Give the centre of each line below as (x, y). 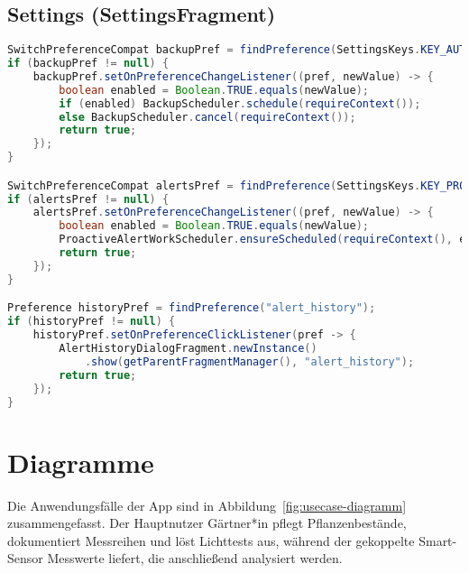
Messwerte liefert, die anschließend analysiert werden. (195, 558)
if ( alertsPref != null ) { (88, 199)
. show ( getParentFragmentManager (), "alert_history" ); (249, 361)
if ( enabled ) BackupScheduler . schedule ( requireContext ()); (240, 103)
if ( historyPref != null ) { (92, 322)
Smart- (438, 540)
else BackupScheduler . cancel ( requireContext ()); (207, 117)
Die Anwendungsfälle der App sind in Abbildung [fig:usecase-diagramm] (207, 505)
